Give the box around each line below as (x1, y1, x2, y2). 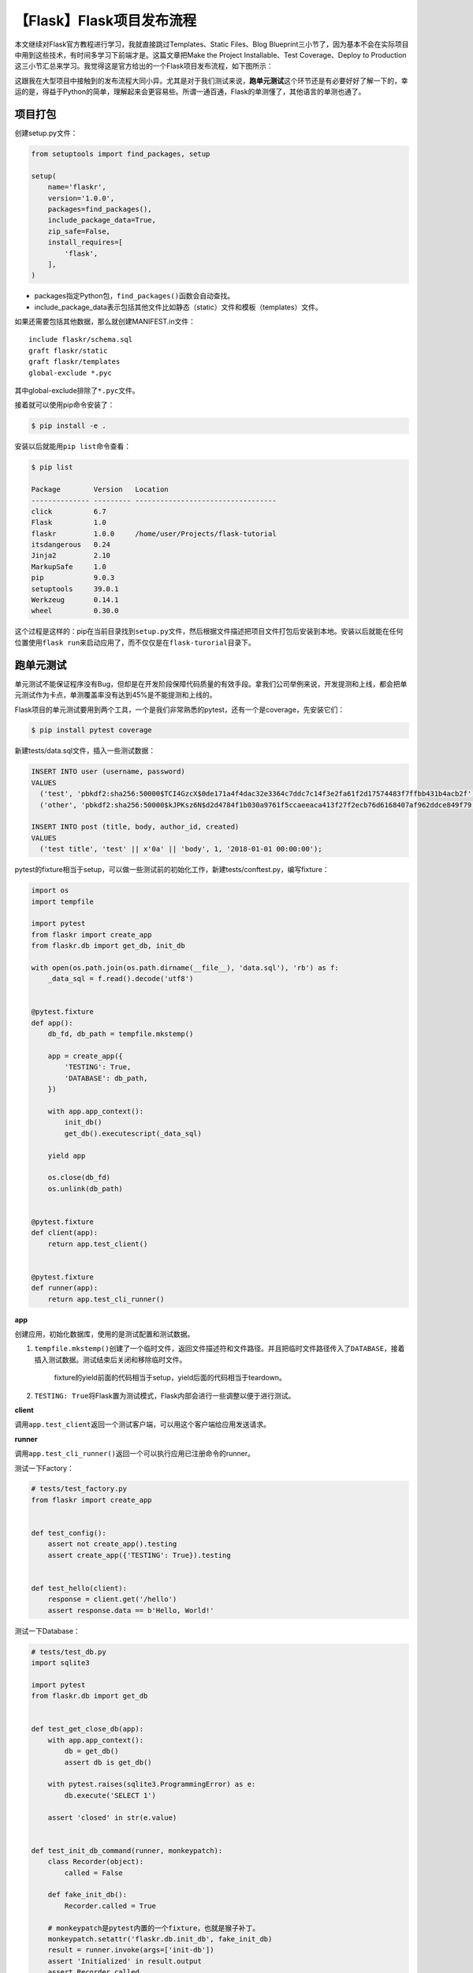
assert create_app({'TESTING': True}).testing (47, 1551, 232, 1559)
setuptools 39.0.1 (31, 584, 119, 593)
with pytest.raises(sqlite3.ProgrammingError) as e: (47, 1780, 256, 1789)
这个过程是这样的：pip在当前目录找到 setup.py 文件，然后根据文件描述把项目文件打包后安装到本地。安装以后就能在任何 (14, 627, 404, 636)
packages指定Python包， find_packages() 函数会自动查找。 (34, 291, 235, 301)
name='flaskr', (47, 182, 106, 192)
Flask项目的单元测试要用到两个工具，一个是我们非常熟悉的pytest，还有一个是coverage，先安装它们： (14, 705, 345, 714)
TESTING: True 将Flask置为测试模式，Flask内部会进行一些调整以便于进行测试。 (34, 1391, 296, 1400)
